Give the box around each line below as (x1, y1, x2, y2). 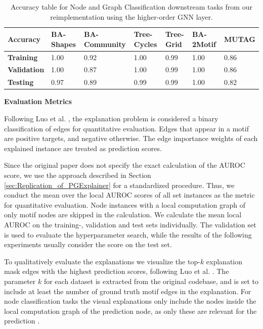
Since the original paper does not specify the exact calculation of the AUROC (4, 160, 245, 170)
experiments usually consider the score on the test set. (4, 239, 172, 250)
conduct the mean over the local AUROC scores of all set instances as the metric (4, 190, 255, 200)
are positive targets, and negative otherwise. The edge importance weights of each (4, 133, 258, 144)
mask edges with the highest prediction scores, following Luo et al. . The (4, 266, 229, 276)
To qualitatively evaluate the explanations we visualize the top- (4, 256, 200, 266)
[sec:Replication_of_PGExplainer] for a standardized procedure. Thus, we (4, 179, 235, 190)
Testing (8, 77, 34, 87)
